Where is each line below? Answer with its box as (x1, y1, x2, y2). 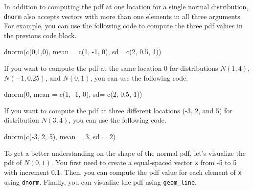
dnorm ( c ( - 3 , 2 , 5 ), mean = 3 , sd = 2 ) (4, 131, 116, 141)
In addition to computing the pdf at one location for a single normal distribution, (4, 1, 249, 11)
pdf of (4, 157, 22, 168)
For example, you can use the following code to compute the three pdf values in (4, 21, 243, 31)
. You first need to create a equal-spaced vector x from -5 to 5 (51, 157, 237, 168)
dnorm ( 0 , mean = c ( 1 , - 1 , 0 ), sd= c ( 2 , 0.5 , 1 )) (4, 89, 142, 99)
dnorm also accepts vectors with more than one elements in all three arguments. (4, 11, 242, 21)
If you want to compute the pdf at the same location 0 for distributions (4, 63, 218, 73)
